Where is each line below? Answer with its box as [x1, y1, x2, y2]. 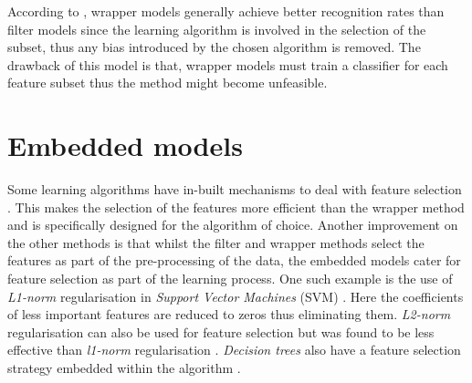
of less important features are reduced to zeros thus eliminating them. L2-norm [7, 305, 451, 324]
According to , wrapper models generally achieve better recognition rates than [7, 2, 445, 20]
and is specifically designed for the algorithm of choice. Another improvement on [7, 215, 458, 234]
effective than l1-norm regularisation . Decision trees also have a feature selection [7, 340, 461, 359]
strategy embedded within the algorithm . [7, 358, 241, 378]
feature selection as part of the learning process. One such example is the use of [7, 269, 453, 288]
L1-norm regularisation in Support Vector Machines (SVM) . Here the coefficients [7, 286, 464, 305]
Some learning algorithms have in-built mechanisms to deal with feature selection [7, 180, 462, 199]
